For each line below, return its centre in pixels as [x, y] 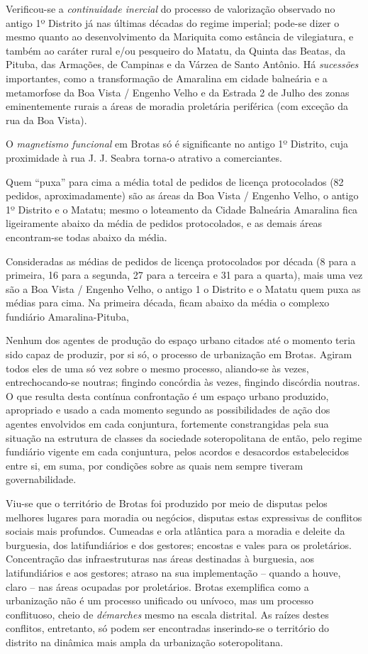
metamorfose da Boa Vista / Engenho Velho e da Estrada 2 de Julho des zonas [178, 92]
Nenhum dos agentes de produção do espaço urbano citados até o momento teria [181, 340]
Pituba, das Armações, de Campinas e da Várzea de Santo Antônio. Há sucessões [182, 64]
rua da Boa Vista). [46, 120]
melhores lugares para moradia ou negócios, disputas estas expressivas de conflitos [184, 517]
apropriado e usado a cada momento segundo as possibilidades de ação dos [168, 410]
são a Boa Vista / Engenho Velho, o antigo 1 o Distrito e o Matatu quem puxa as [183, 288]
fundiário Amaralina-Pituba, [67, 316]
